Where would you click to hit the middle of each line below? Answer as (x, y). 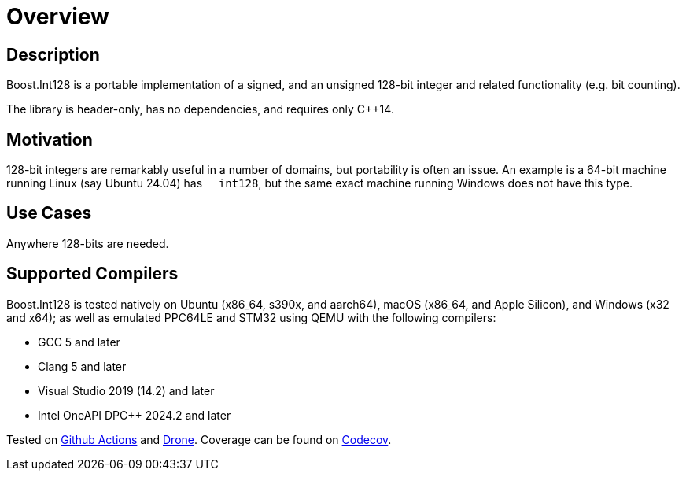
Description (53, 54)
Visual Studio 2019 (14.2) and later (126, 390)
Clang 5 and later (82, 366)
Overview (58, 17)
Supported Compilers (92, 274)
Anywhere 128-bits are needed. (88, 243)
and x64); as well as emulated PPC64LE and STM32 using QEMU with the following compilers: (251, 317)
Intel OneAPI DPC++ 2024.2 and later (135, 415)
